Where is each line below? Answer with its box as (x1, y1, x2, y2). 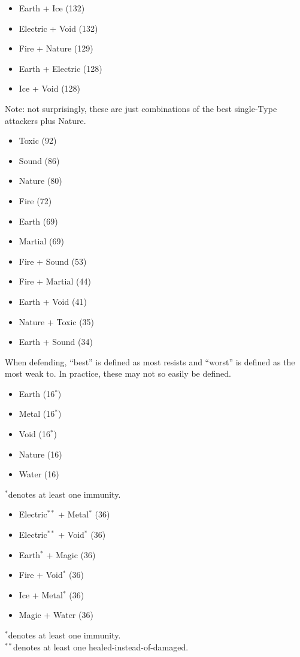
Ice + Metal (19, 588, 63, 601)
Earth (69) (19, 214, 58, 227)
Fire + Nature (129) (19, 42, 93, 55)
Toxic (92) (19, 134, 57, 147)
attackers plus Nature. (5, 114, 86, 126)
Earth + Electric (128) (19, 62, 102, 74)
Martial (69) (19, 235, 64, 247)
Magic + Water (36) (19, 608, 93, 621)
